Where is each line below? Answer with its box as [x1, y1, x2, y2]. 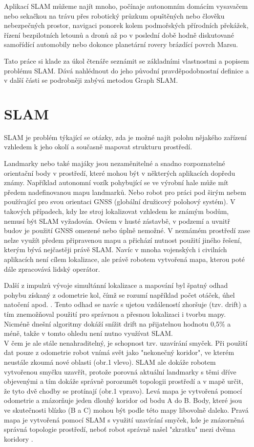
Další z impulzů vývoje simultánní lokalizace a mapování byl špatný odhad [4, 280, 228, 290]
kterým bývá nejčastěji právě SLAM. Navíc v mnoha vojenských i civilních [4, 244, 227, 255]
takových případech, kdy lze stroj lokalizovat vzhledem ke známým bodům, [4, 206, 229, 216]
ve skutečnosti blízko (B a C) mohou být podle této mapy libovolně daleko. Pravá [4, 404, 249, 415]
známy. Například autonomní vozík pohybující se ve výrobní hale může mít [4, 177, 229, 188]
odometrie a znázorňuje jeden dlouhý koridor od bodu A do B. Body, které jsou [4, 395, 242, 405]
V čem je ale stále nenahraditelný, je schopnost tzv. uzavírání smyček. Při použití [4, 337, 248, 348]
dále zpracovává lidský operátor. [4, 263, 100, 274]
